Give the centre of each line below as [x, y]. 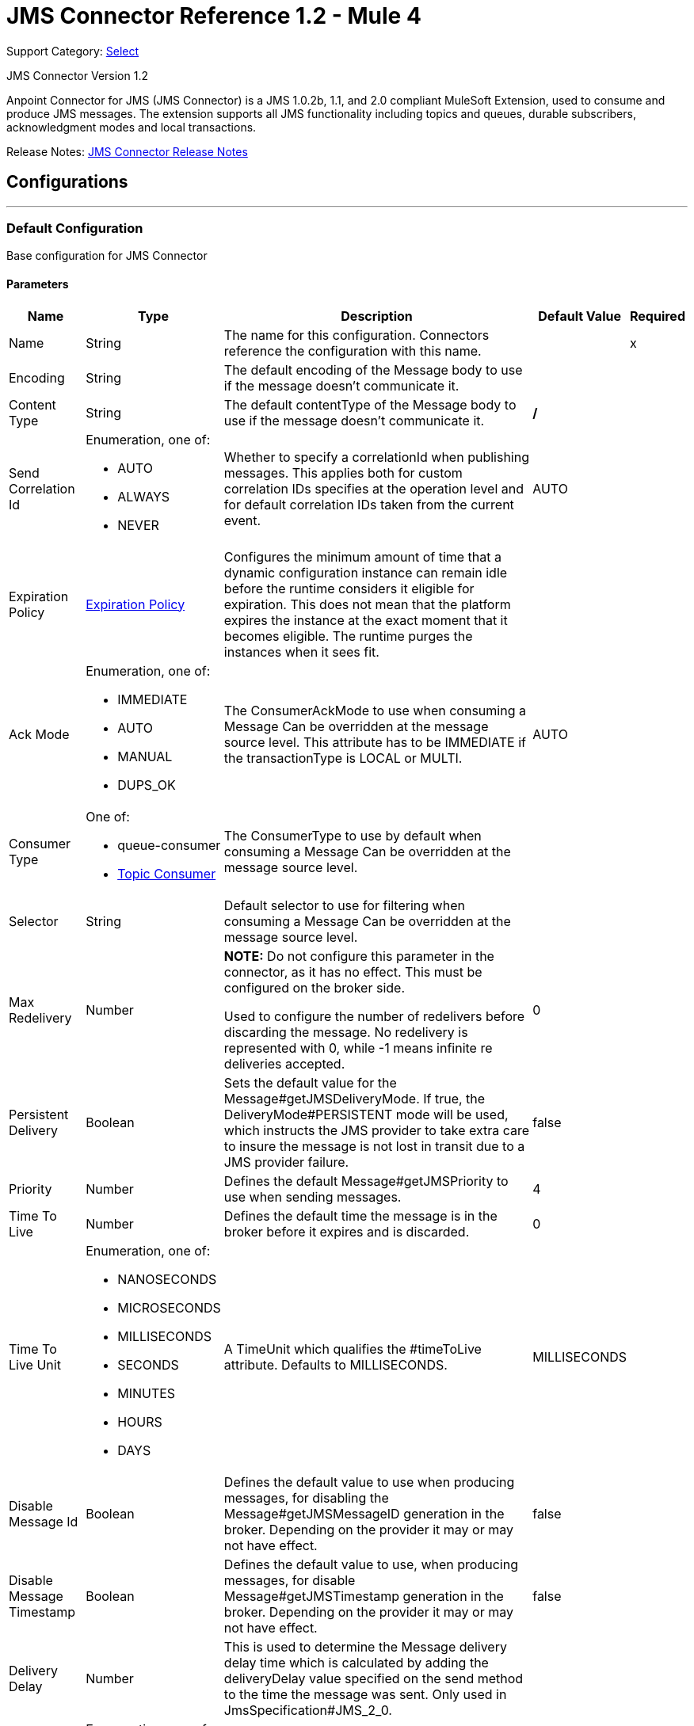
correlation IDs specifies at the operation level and [374, 488]
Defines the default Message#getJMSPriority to [366, 1181]
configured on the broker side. [315, 987]
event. [242, 520]
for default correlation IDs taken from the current [369, 504]
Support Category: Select [73, 51]
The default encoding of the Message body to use [373, 370]
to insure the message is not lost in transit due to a [374, 1146]
